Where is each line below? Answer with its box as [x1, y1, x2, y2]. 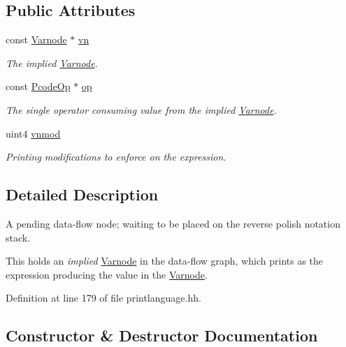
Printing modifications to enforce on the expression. [6, 149, 226, 164]
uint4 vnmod [6, 126, 61, 140]
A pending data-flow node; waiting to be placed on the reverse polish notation [6, 216, 340, 230]
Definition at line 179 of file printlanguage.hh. [6, 290, 201, 305]
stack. [6, 230, 31, 244]
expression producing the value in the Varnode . [6, 267, 208, 281]
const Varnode [6, 32, 67, 47]
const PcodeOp [6, 79, 71, 94]
